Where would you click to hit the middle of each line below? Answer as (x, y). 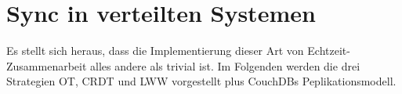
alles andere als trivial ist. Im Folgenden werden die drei (225, 65)
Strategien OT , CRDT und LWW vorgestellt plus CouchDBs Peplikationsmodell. (201, 81)
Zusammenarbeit (47, 65)
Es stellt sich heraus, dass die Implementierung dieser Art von (155, 51)
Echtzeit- (329, 51)
